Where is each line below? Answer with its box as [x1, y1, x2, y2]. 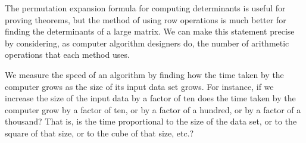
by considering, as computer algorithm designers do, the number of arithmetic [5, 36, 289, 49]
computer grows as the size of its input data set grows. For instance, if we [5, 80, 274, 92]
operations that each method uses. [5, 48, 130, 61]
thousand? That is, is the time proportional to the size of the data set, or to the [5, 115, 297, 128]
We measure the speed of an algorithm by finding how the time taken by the [5, 68, 284, 80]
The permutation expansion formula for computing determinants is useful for [5, 2, 286, 14]
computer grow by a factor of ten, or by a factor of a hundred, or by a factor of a [5, 103, 301, 116]
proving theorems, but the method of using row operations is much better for [5, 13, 286, 26]
